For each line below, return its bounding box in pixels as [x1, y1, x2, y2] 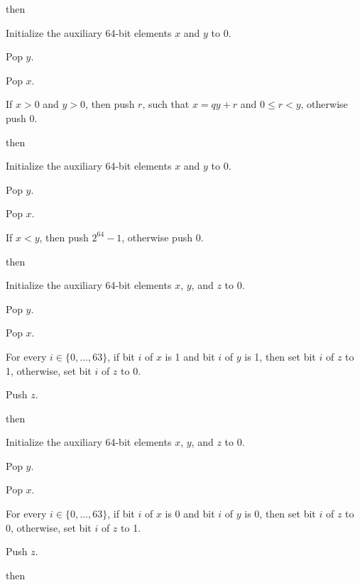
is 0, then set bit [244, 506, 316, 521]
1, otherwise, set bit [6, 363, 92, 378]
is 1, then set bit [244, 349, 316, 363]
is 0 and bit [165, 506, 215, 521]
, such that [142, 97, 190, 111]
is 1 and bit [165, 349, 215, 363]
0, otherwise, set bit [6, 520, 92, 535]
